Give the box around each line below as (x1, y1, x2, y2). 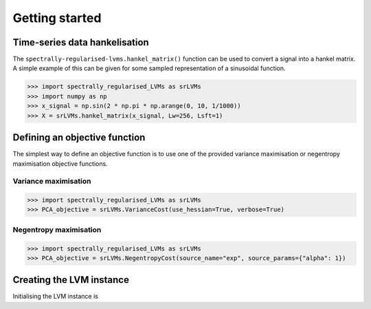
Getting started (12, 10, 102, 25)
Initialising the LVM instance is (12, 292, 99, 301)
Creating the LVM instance (12, 274, 130, 286)
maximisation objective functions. (12, 159, 108, 168)
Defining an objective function (12, 131, 146, 144)
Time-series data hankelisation (12, 36, 149, 48)
